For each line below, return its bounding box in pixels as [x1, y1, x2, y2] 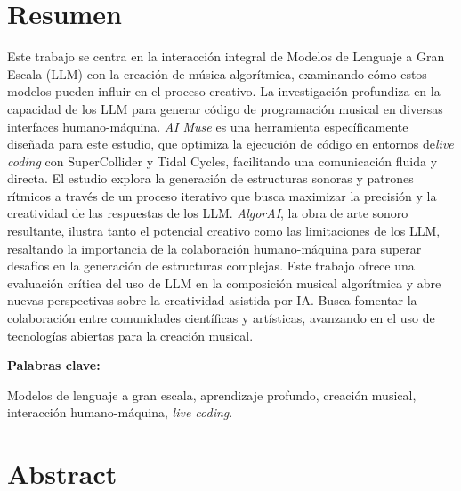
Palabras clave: [7, 356, 101, 374]
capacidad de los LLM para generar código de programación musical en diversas [7, 99, 443, 117]
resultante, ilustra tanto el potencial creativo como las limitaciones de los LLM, [7, 221, 441, 240]
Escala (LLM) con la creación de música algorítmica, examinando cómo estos [7, 64, 427, 83]
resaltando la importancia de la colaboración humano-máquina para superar [7, 238, 422, 257]
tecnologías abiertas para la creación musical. [7, 326, 254, 344]
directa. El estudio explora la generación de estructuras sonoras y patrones [7, 169, 414, 188]
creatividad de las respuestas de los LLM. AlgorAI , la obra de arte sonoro [7, 204, 408, 222]
